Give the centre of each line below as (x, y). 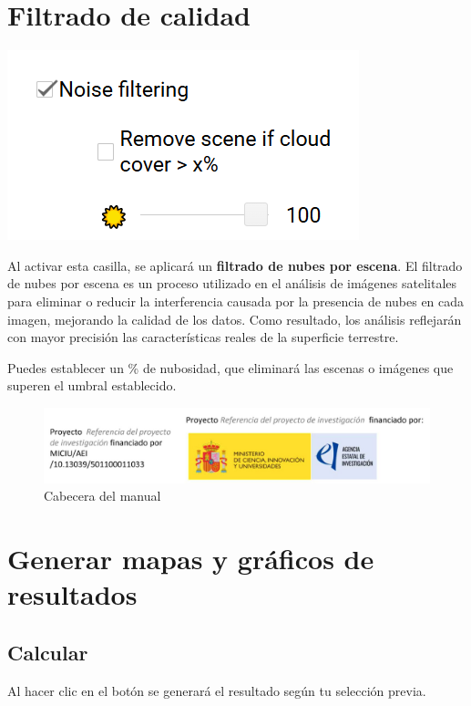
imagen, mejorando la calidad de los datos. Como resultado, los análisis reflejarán (235, 319)
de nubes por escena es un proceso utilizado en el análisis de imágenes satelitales (232, 283)
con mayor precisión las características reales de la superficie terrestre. (203, 337)
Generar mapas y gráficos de (191, 559)
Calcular (48, 652)
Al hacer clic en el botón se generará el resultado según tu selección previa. (217, 690)
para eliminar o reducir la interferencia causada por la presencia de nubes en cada (236, 301)
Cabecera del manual (102, 496)
